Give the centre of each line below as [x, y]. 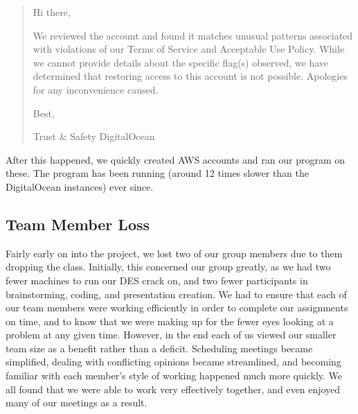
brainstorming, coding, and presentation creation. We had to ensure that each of [176, 294]
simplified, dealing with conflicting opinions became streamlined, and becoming [173, 362]
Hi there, [52, 12]
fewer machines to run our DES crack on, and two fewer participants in [157, 280]
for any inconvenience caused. [96, 89]
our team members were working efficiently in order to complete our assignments [177, 308]
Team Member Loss [78, 224]
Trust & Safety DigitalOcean [94, 136]
